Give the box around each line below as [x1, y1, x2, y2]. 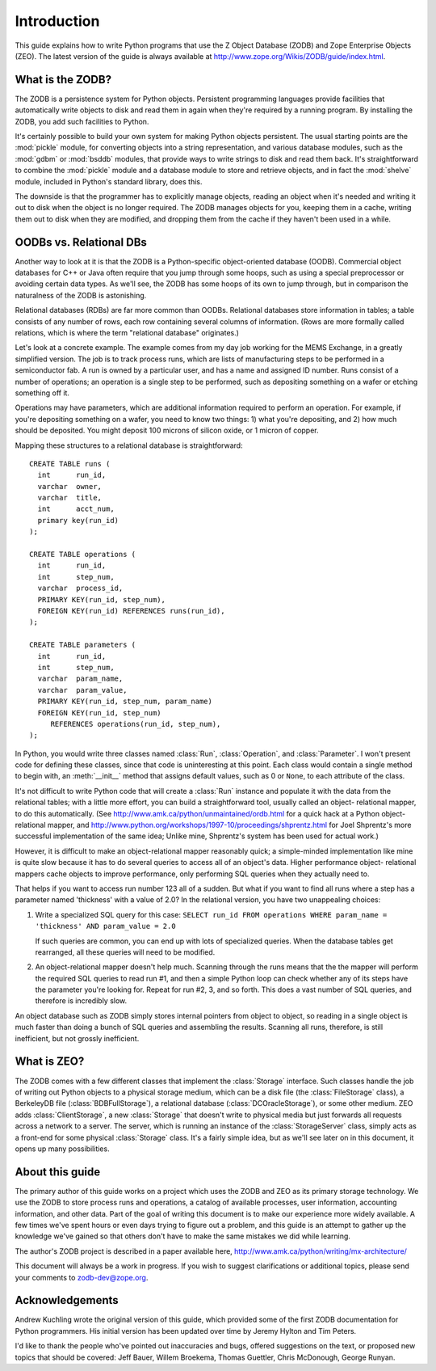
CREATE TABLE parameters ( [29, 640, 136, 650]
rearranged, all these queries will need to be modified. [35, 947, 216, 957]
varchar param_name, [37, 674, 124, 683]
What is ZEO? [15, 1055, 85, 1069]
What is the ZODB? [15, 73, 112, 86]
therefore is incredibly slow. [35, 996, 128, 1006]
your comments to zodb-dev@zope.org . [15, 1272, 149, 1282]
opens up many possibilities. [15, 1144, 110, 1154]
